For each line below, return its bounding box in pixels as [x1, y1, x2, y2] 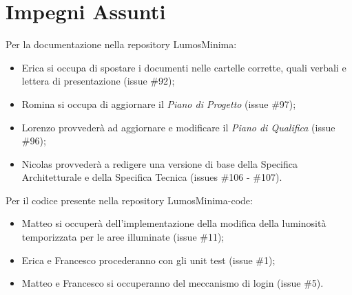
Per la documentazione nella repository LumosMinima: [6, 37, 237, 52]
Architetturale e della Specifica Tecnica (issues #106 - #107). [21, 170, 282, 184]
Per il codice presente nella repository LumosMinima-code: [6, 193, 253, 207]
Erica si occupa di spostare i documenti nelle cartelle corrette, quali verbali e [21, 60, 346, 74]
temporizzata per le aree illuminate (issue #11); [21, 230, 225, 244]
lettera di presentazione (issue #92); [21, 74, 175, 88]
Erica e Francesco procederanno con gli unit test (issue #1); [21, 252, 276, 267]
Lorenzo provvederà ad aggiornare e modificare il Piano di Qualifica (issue [21, 120, 335, 134]
